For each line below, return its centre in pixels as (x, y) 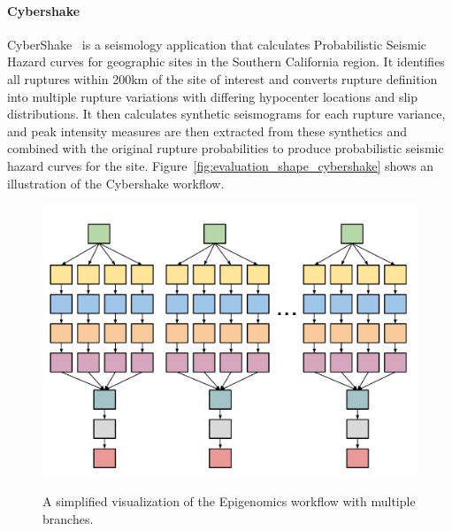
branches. (68, 518)
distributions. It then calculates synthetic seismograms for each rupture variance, (226, 114)
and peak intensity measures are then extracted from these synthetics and (207, 131)
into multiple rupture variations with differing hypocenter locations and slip (213, 96)
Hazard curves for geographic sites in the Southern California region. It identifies (226, 62)
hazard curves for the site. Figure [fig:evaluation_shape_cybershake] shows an (220, 165)
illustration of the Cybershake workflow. (116, 183)
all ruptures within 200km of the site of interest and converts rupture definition (222, 78)
